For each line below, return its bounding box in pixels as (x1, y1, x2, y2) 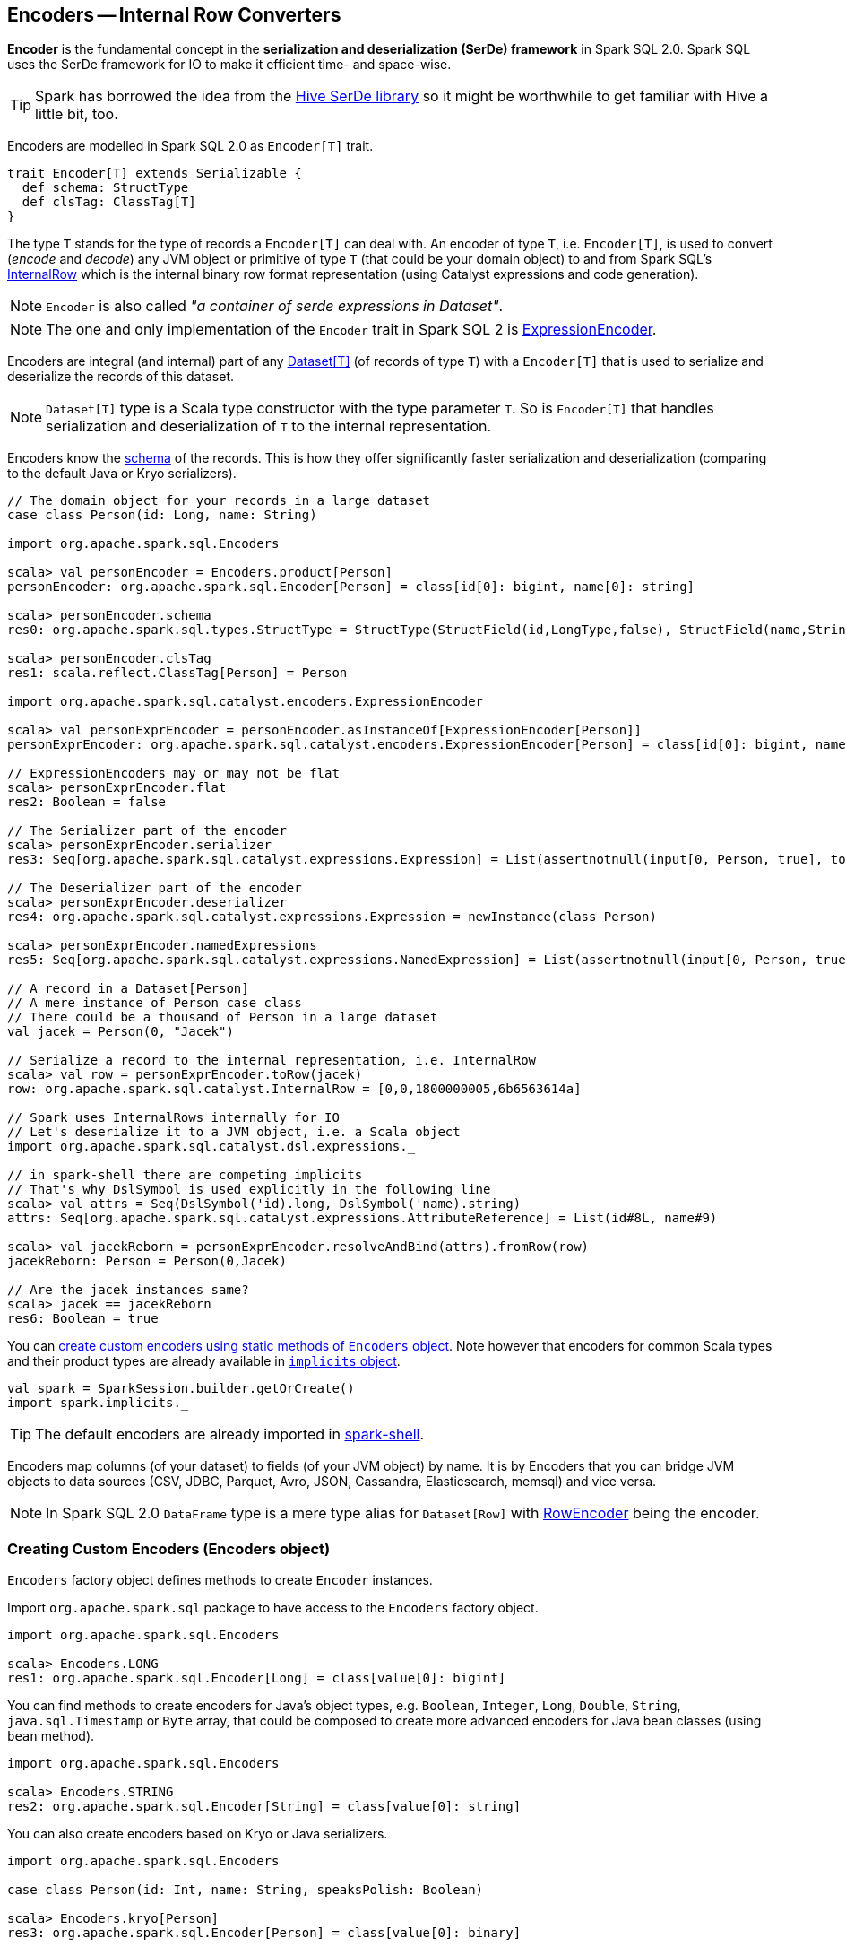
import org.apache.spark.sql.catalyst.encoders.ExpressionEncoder (7, 694, 484, 709)
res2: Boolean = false (7, 795, 167, 810)
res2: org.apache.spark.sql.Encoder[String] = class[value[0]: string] (7, 1799, 522, 1814)
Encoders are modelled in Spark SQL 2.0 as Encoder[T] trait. (7, 138, 374, 154)
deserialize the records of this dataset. (7, 369, 235, 385)
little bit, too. (35, 105, 118, 124)
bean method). (7, 1728, 95, 1744)
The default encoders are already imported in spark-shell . (35, 1425, 425, 1444)
